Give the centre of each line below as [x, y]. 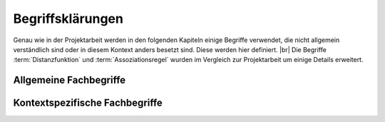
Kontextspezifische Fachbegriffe [88, 103]
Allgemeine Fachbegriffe [70, 80]
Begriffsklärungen [68, 19]
